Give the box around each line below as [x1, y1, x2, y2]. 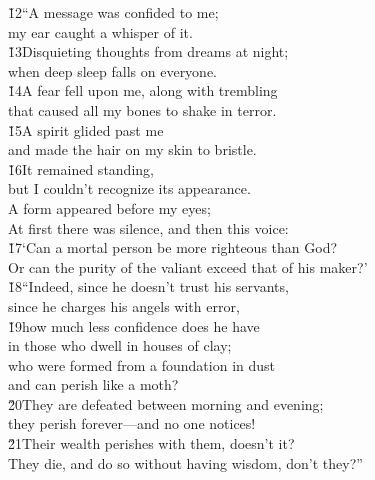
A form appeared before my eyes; [8, 197, 211, 218]
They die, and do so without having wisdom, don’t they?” [8, 452, 363, 473]
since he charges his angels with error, [8, 295, 240, 316]
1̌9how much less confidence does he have [8, 315, 260, 336]
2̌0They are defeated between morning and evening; [8, 393, 324, 414]
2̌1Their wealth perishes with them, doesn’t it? [8, 433, 295, 454]
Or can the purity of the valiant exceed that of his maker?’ [8, 256, 368, 277]
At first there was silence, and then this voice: [8, 217, 289, 238]
